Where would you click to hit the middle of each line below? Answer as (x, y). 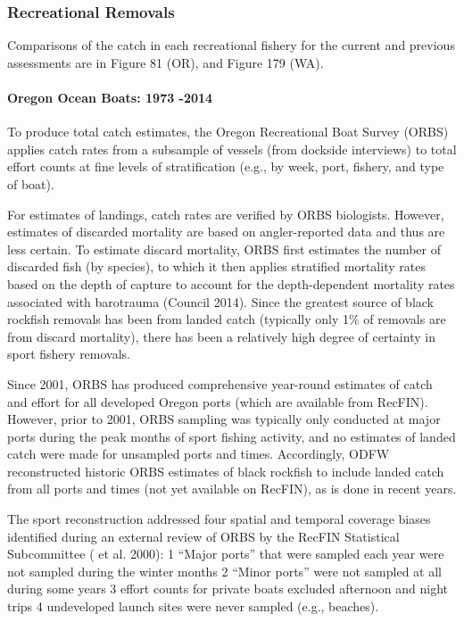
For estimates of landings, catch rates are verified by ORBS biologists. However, (226, 214)
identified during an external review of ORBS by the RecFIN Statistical (203, 536)
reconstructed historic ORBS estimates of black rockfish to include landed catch (226, 471)
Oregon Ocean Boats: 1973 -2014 (110, 97)
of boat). (31, 183)
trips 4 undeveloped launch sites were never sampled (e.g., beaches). (193, 606)
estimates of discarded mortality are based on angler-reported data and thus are (226, 232)
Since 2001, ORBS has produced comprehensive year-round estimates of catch (220, 383)
